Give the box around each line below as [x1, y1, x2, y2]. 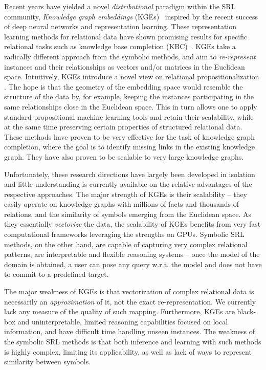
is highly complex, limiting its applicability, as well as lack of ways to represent [4, 346, 252, 357]
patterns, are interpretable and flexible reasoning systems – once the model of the [4, 249, 260, 259]
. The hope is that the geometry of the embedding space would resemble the [4, 81, 243, 92]
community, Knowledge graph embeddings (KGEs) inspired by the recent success [4, 11, 258, 21]
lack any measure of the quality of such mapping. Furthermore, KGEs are [4, 306, 235, 317]
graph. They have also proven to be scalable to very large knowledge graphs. [4, 151, 244, 162]
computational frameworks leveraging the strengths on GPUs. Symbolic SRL [4, 229, 245, 240]
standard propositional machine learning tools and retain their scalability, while [4, 111, 254, 122]
